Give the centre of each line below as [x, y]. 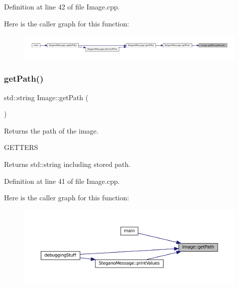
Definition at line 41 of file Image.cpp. [62, 181]
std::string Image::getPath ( [46, 97]
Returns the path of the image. [51, 130]
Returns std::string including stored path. [67, 164]
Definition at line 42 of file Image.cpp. [62, 6]
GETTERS [21, 147]
